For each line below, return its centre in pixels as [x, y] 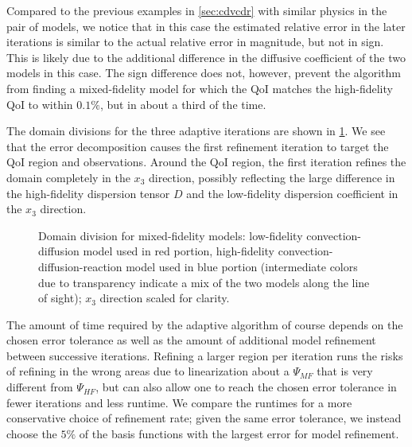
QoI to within [40, 104]
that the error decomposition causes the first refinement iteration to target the [198, 146]
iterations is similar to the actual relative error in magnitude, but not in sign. [195, 42]
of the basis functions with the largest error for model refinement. [239, 433]
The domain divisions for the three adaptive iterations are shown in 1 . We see [196, 131]
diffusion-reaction [80, 266]
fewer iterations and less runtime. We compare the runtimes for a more [179, 402]
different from [40, 387]
